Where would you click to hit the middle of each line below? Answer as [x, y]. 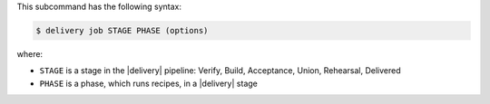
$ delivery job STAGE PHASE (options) [122, 30]
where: [30, 53]
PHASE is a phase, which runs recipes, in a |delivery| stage [149, 83]
